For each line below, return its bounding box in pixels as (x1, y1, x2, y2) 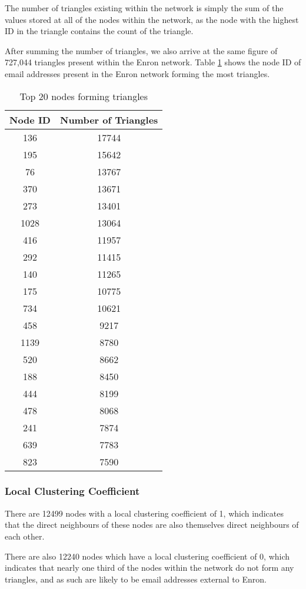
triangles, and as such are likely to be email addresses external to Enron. (5, 573, 267, 585)
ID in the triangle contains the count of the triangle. (5, 25, 194, 37)
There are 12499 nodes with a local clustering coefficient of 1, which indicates (5, 507, 284, 519)
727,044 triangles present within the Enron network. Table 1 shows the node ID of (5, 56, 301, 68)
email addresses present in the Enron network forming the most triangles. (5, 67, 270, 79)
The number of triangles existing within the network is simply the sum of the (5, 2, 284, 14)
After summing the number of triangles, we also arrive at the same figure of (5, 44, 278, 56)
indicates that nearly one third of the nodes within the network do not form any (5, 561, 294, 574)
